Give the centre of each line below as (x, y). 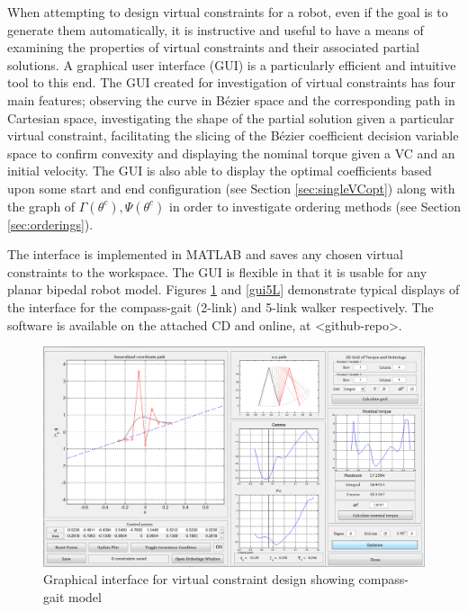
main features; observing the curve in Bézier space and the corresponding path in (231, 99)
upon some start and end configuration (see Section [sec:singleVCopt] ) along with (231, 188)
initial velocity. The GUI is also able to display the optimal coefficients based (220, 171)
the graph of (41, 206)
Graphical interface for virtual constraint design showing (199, 579)
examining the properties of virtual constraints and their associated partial (213, 47)
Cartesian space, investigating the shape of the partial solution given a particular (231, 117)
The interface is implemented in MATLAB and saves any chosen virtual (205, 254)
